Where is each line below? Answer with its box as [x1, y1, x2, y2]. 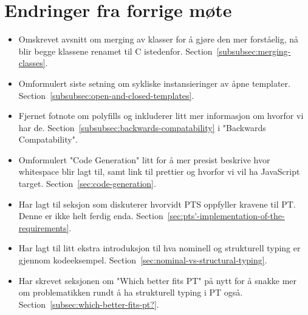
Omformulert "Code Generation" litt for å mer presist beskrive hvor [18, 153, 270, 166]
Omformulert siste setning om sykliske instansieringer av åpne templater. [18, 76, 290, 89]
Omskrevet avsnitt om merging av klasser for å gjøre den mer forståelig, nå [18, 33, 299, 46]
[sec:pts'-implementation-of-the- [167, 209, 285, 222]
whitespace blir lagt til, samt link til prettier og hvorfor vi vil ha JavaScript [18, 165, 300, 178]
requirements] [18, 221, 69, 234]
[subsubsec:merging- [216, 44, 291, 57]
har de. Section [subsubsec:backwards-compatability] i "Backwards [18, 121, 266, 134]
